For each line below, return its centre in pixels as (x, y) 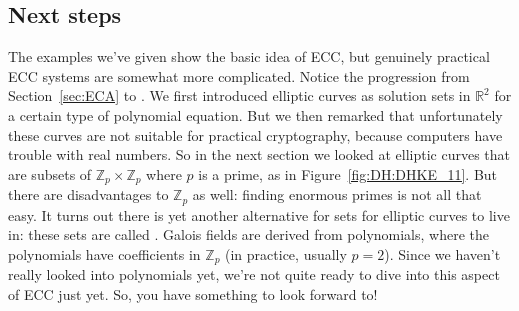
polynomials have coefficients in (104, 253)
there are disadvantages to (88, 194)
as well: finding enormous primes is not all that (337, 194)
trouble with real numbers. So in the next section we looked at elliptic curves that (259, 154)
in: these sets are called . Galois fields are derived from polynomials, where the (248, 234)
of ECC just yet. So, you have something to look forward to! (193, 293)
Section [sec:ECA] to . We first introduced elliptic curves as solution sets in (239, 95)
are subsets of (50, 173)
